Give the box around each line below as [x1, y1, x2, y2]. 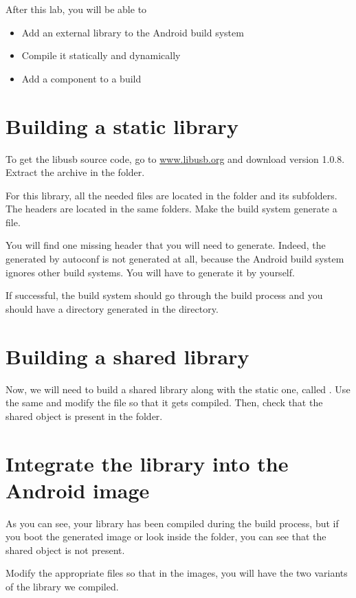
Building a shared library [5, 342, 249, 370]
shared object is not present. [5, 542, 125, 557]
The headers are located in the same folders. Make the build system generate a [5, 201, 337, 216]
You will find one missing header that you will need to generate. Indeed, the [5, 238, 326, 252]
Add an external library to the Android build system [21, 25, 244, 39]
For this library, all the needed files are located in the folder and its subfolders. [5, 188, 337, 202]
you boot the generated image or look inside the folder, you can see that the [5, 529, 326, 544]
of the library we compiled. [5, 579, 119, 594]
